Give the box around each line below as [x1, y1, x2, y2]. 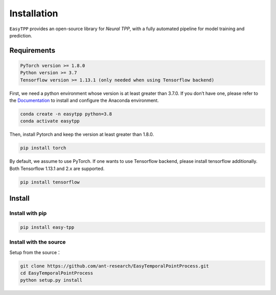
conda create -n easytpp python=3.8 [20, 111, 112, 117]
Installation [9, 8, 58, 19]
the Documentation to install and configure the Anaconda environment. [9, 97, 159, 103]
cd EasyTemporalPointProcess [20, 270, 94, 276]
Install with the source [9, 239, 66, 246]
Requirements [9, 46, 56, 55]
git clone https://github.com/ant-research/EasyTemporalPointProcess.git [20, 263, 209, 269]
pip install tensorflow [20, 179, 80, 185]
